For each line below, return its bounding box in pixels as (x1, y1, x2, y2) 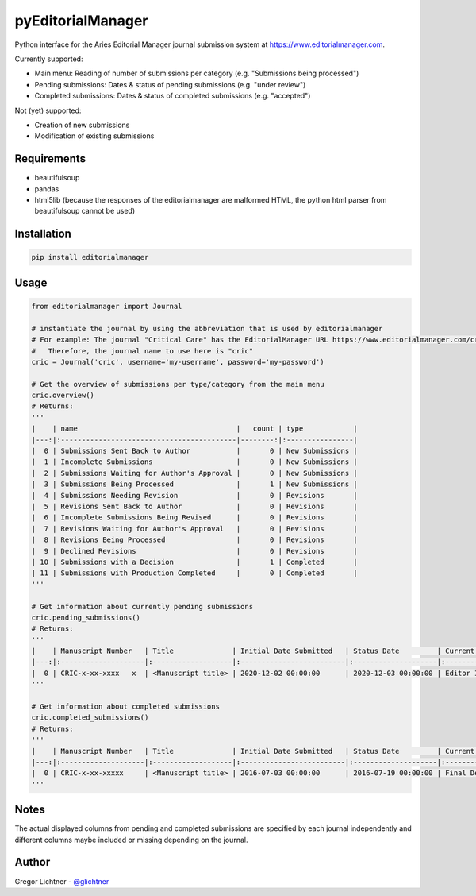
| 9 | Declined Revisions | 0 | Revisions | (31, 546, 359, 555)
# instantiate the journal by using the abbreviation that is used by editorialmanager (31, 324, 383, 333)
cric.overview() (31, 391, 95, 400)
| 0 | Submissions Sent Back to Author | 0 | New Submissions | (31, 446, 359, 456)
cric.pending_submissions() (31, 612, 140, 622)
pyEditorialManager (14, 12, 148, 29)
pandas (34, 183, 59, 194)
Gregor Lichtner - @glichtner (14, 876, 109, 886)
